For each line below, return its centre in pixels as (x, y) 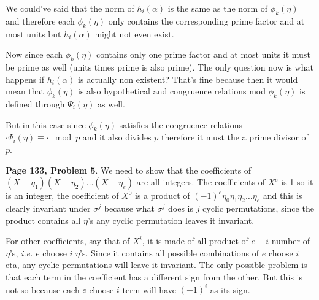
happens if (25, 79)
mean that (25, 91)
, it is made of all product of (195, 241)
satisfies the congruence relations (181, 124)
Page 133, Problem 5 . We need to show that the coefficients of (129, 170)
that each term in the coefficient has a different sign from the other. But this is (154, 276)
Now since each (34, 54)
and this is (282, 195)
